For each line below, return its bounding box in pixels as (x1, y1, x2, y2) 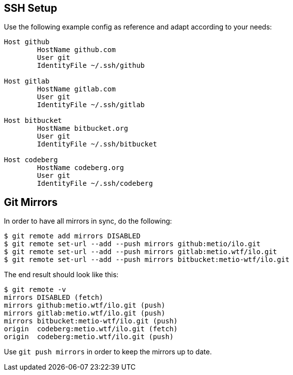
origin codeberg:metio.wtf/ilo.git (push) (4, 333, 174, 341)
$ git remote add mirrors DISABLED (4, 232, 141, 240)
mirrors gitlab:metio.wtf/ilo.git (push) (4, 309, 165, 317)
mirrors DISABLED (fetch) (4, 293, 104, 302)
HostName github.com (37, 46, 116, 54)
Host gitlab (4, 77, 50, 86)
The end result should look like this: (4, 270, 119, 279)
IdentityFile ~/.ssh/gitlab (37, 101, 145, 109)
